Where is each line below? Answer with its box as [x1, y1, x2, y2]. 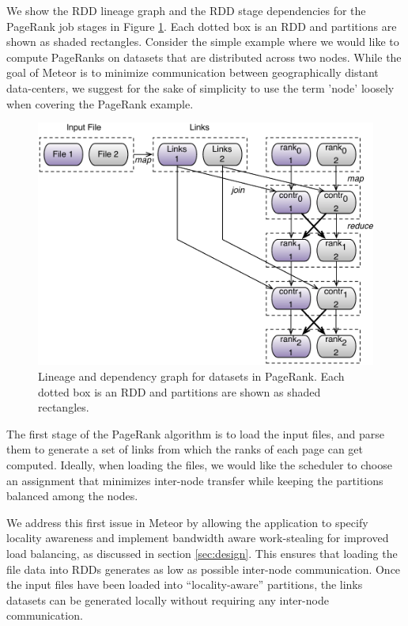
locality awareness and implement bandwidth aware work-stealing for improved [6, 529, 389, 546]
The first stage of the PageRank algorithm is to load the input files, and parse [6, 425, 385, 442]
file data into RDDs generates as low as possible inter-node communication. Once [6, 560, 401, 577]
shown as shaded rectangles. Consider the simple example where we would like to [6, 33, 399, 50]
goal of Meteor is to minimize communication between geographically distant [6, 64, 379, 81]
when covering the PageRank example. [6, 95, 194, 112]
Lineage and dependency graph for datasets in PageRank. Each [38, 367, 345, 384]
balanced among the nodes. [6, 488, 138, 504]
